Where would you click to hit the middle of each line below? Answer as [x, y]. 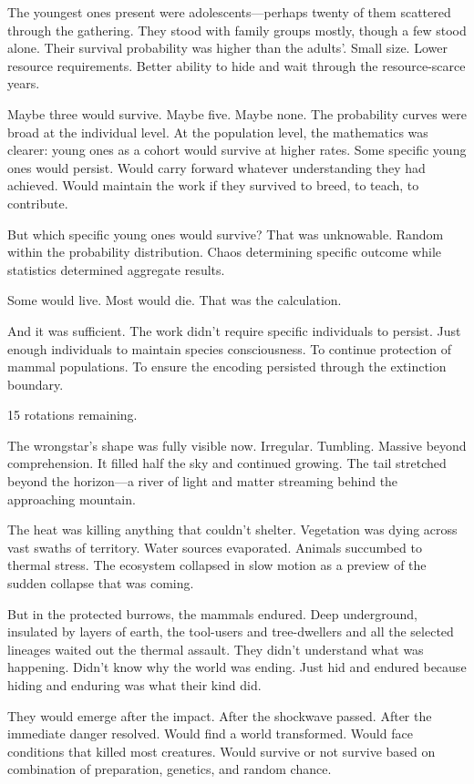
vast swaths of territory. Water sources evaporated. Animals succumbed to [215, 547]
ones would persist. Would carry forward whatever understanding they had [216, 167]
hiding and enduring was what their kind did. [134, 685]
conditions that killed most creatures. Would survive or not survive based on [222, 751]
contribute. [38, 203]
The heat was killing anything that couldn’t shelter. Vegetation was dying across [232, 529]
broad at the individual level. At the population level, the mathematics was [218, 132]
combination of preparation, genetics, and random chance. [170, 769]
